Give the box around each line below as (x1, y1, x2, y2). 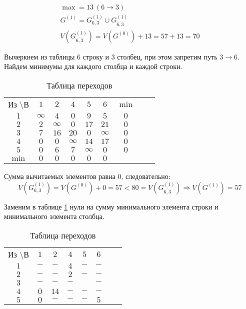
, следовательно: (121, 171, 170, 181)
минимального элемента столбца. (4, 211, 104, 221)
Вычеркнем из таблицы (4, 51, 75, 61)
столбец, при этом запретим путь (117, 51, 217, 61)
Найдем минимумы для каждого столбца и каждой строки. (4, 61, 182, 71)
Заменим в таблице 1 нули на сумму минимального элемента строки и (4, 201, 218, 211)
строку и (82, 51, 109, 61)
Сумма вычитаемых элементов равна (4, 171, 115, 181)
